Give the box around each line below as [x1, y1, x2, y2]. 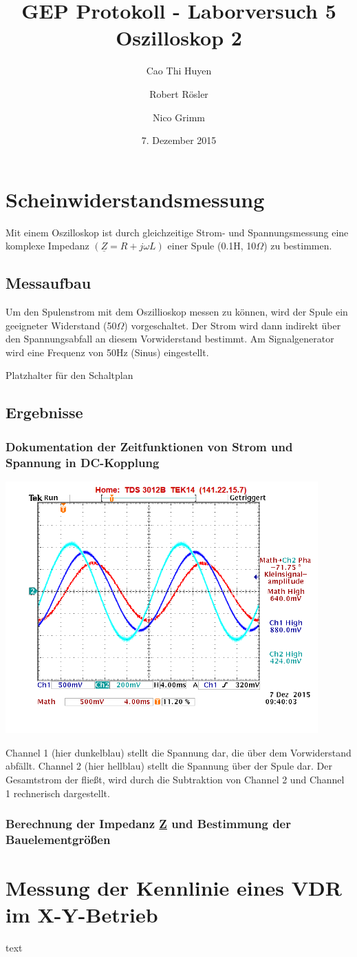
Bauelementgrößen [6, 831, 111, 848]
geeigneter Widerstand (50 [6, 318, 117, 332]
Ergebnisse [6, 402, 83, 423]
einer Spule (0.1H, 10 [167, 238, 257, 253]
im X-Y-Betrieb [6, 901, 158, 929]
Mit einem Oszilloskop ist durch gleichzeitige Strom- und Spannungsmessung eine [6, 225, 349, 239]
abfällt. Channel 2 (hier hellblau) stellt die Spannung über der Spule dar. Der [6, 759, 333, 773]
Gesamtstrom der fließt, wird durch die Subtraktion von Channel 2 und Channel [6, 772, 345, 786]
